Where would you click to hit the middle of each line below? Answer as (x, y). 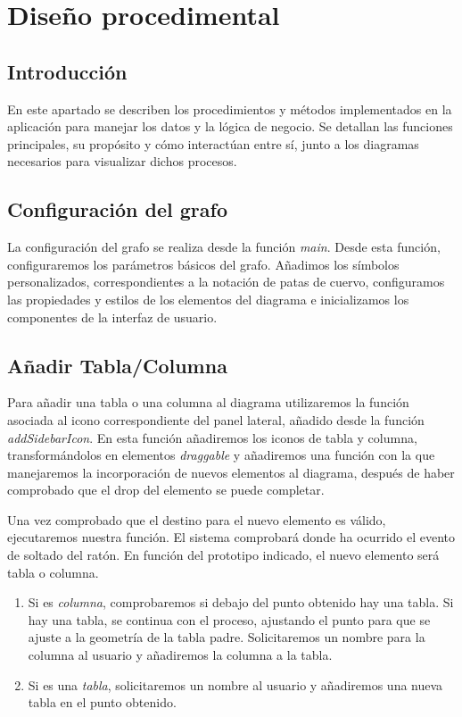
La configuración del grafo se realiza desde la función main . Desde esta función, (224, 247)
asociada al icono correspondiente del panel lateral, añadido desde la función (216, 419)
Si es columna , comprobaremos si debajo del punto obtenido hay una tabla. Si (241, 602)
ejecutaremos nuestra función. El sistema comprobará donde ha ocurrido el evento (231, 537)
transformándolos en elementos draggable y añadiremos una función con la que (221, 455)
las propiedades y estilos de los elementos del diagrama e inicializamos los (208, 299)
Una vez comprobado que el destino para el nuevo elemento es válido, (197, 519)
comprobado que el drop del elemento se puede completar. (166, 490)
